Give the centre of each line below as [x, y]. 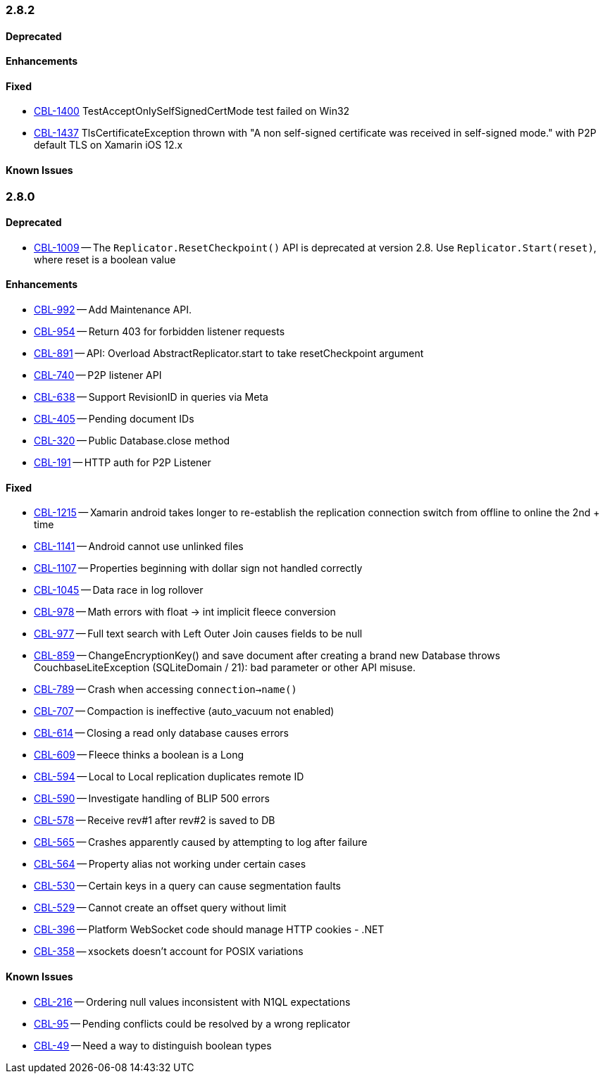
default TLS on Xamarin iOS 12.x [108, 145]
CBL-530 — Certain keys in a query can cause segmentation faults [187, 886]
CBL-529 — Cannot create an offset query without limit [160, 908]
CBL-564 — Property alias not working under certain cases [170, 864]
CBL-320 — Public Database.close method [132, 441]
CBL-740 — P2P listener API [98, 375]
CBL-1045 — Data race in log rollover [119, 590]
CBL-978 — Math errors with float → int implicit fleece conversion [185, 612]
